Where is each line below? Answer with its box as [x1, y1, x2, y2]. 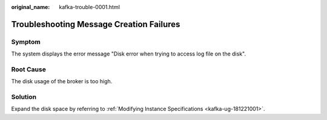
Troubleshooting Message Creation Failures [11, 19, 180, 30]
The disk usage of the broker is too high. [11, 78, 113, 85]
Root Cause [11, 65, 47, 74]
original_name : [11, 4, 50, 10]
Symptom [11, 37, 41, 46]
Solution [11, 93, 37, 101]
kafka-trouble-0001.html [59, 4, 121, 10]
